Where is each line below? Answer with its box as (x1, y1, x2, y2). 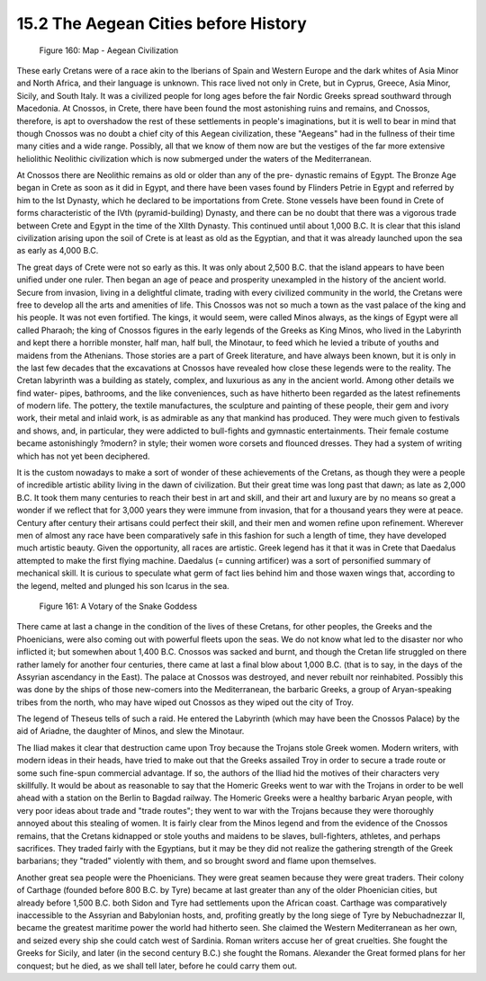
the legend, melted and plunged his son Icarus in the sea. (16, 580, 229, 591)
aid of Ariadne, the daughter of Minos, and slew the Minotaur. (16, 726, 245, 736)
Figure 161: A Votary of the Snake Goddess (39, 601, 198, 611)
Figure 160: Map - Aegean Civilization (39, 45, 179, 56)
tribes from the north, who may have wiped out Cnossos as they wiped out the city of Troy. (16, 697, 355, 708)
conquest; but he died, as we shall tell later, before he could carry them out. (16, 960, 297, 971)
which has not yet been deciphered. (16, 450, 150, 461)
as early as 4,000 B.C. (16, 245, 99, 256)
